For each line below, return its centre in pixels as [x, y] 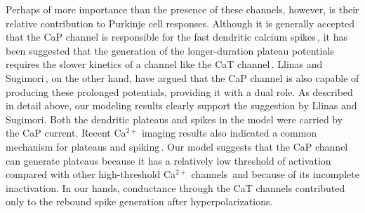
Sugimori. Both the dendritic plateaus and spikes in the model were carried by [174, 119]
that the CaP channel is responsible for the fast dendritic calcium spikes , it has [177, 37]
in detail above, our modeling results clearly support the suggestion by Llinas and [181, 105]
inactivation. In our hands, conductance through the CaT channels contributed [175, 187]
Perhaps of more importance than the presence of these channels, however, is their [182, 9]
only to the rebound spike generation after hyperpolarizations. [139, 201]
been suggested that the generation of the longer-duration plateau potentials [170, 50]
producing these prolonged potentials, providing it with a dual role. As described [179, 91]
